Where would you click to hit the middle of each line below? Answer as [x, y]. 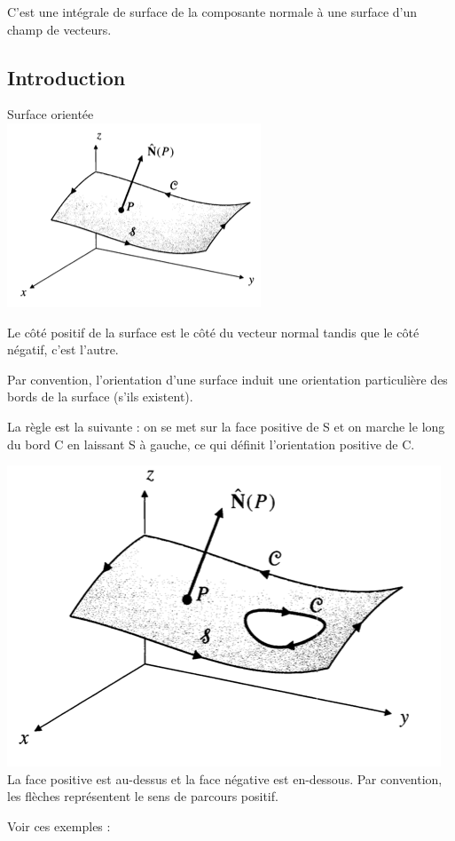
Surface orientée [51, 114]
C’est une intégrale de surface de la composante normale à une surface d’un [212, 12]
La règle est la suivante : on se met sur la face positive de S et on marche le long [226, 426]
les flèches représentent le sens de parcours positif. [143, 796]
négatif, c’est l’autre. [63, 349]
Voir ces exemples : [59, 825]
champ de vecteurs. [59, 29]
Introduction [67, 77]
